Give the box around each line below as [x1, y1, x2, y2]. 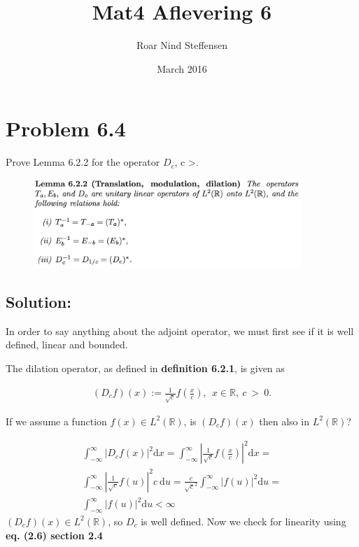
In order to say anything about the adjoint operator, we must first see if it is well [6, 323, 354, 338]
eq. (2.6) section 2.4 [6, 527, 103, 542]
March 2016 [157, 61, 207, 76]
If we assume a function [6, 413, 107, 428]
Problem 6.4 [6, 114, 126, 143]
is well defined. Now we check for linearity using [141, 513, 346, 528]
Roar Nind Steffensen [136, 38, 228, 52]
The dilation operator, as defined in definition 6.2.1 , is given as [6, 360, 285, 375]
